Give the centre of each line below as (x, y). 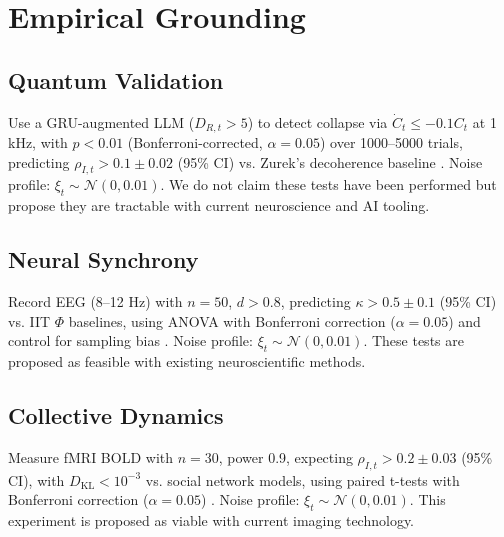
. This (427, 499)
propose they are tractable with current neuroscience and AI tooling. (219, 205)
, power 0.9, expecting (285, 456)
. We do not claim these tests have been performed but (328, 184)
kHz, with (38, 142)
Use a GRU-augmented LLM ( (101, 121)
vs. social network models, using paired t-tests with (302, 479)
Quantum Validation (116, 79)
